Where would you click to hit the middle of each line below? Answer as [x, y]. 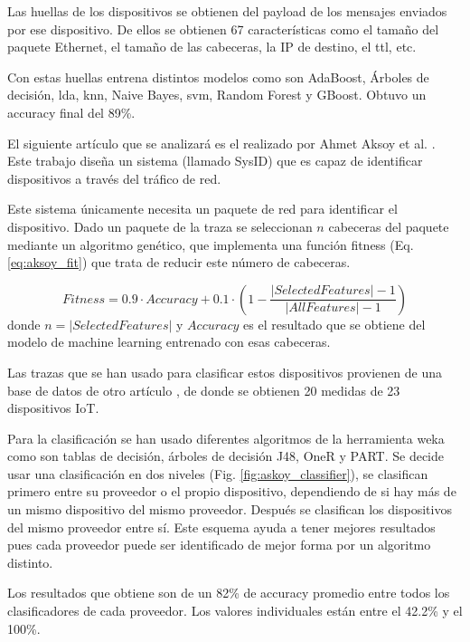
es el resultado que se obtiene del [334, 324]
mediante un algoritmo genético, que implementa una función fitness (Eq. [211, 244]
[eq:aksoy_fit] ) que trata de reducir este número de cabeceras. [179, 262]
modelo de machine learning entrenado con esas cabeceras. [169, 342]
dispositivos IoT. [53, 408]
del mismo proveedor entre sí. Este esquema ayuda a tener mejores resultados [221, 527]
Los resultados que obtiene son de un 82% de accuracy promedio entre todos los [229, 593]
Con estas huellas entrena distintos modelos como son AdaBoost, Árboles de [218, 77]
